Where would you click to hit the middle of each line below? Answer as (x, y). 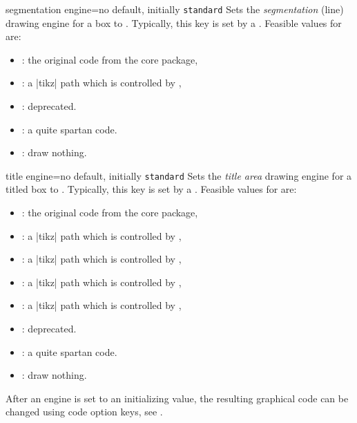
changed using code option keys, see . (84, 412)
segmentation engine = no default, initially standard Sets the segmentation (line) (175, 9)
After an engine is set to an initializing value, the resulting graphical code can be (177, 398)
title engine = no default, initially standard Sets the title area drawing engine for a (179, 175)
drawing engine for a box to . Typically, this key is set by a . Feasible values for (174, 22)
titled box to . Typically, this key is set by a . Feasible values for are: (151, 189)
